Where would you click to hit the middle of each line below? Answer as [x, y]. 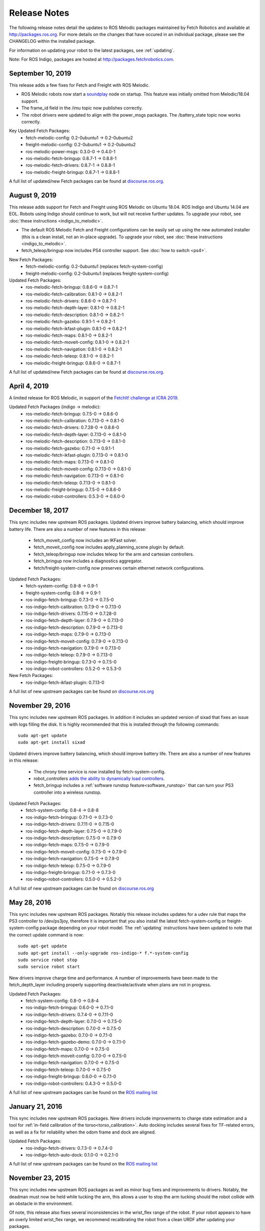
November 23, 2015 [40, 1178]
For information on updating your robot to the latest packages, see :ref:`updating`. [92, 50]
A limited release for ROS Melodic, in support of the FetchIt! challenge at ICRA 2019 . [94, 398]
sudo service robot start [49, 967]
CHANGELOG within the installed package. [52, 41]
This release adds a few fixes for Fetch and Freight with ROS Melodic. [79, 85]
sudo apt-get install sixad [52, 743]
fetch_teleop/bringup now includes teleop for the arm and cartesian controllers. [114, 554]
